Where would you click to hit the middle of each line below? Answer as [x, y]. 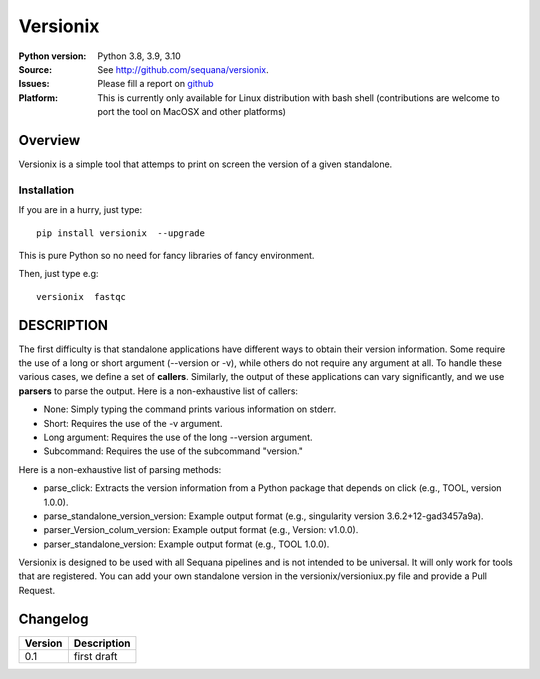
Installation [46, 190]
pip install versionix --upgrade [120, 233]
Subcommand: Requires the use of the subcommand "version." [173, 451]
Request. [36, 590]
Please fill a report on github [155, 84]
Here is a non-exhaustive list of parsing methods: [120, 469]
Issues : [34, 84]
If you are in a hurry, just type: [80, 210]
